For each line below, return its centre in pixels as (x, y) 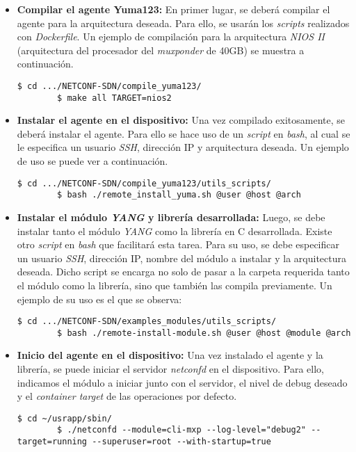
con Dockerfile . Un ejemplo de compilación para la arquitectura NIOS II (171, 37)
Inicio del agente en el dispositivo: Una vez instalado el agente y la (170, 355)
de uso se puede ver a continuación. (92, 161)
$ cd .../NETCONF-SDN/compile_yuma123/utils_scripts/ (144, 183)
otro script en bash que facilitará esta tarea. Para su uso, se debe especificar (178, 244)
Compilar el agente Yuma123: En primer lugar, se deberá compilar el (173, 9)
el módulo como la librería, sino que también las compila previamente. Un (175, 285)
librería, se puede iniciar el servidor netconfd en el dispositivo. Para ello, (170, 369)
